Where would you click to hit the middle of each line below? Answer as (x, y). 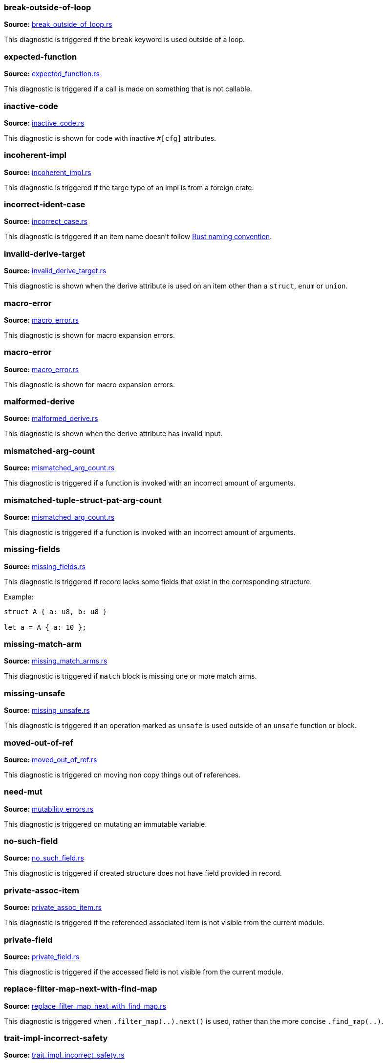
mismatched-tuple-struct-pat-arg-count (83, 500)
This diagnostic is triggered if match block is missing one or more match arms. (130, 676)
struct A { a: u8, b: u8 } (55, 611)
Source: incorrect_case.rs (46, 221)
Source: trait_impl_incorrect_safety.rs (64, 1055)
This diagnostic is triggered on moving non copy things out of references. (122, 775)
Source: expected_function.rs (52, 74)
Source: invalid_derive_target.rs (55, 271)
